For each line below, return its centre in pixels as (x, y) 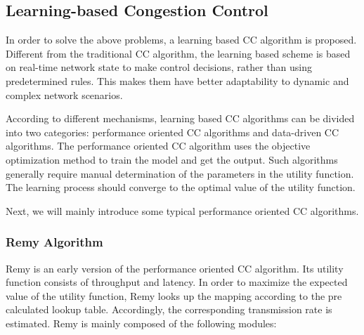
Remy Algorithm (54, 242)
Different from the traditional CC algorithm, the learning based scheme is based (178, 53)
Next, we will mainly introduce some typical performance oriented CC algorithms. (182, 210)
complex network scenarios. (64, 94)
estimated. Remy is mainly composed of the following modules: (141, 323)
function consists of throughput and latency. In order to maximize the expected (177, 282)
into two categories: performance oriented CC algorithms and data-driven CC (173, 132)
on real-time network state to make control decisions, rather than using (159, 67)
